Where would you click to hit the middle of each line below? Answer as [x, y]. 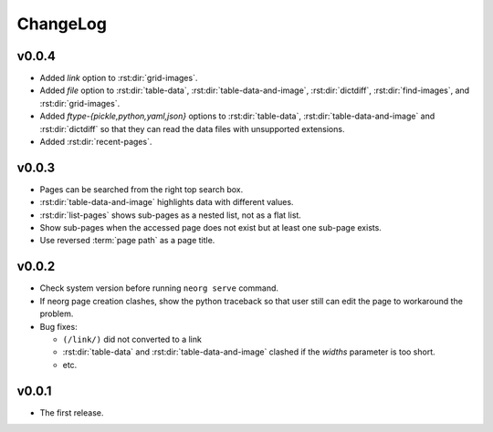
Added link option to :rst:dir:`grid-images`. [119, 78]
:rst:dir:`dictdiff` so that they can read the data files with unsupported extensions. [192, 129]
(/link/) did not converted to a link [132, 339]
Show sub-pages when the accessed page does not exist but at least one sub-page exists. [211, 228]
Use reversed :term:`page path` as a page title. [127, 241]
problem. [57, 314]
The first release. [72, 412]
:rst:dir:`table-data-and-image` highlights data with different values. [167, 202]
